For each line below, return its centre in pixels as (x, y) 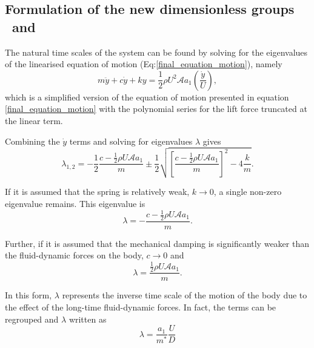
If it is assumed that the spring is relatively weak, (97, 192)
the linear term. (34, 120)
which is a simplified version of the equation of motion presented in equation (147, 97)
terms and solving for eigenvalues (131, 141)
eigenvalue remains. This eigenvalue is (75, 203)
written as (88, 319)
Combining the (32, 141)
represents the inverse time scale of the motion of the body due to (185, 295)
